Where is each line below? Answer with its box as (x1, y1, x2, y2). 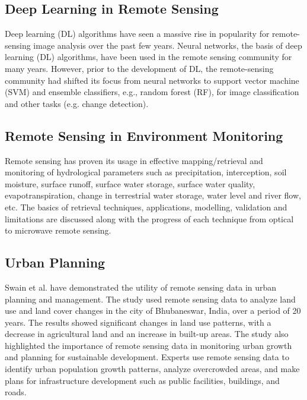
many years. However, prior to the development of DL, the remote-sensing (5, 62, 274, 74)
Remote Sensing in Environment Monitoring (5, 126, 283, 144)
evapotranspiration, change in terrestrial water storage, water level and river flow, (5, 189, 301, 201)
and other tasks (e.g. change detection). (5, 97, 149, 109)
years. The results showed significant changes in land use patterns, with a (5, 316, 271, 328)
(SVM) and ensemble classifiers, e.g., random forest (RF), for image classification (5, 86, 299, 98)
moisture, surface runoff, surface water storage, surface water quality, (5, 177, 255, 190)
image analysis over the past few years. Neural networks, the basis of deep (33, 39, 302, 51)
